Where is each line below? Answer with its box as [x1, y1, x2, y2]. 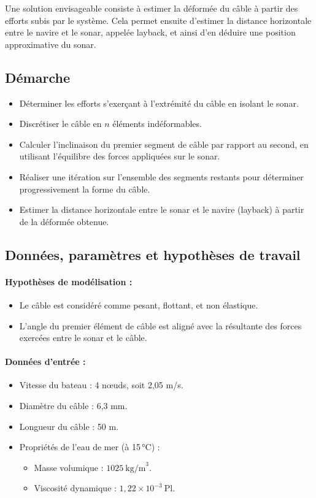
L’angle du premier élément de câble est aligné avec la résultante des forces [19, 319, 302, 332]
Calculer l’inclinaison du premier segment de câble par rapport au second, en [19, 137, 309, 150]
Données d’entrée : [5, 355, 86, 368]
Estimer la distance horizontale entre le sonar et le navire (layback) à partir [19, 203, 304, 216]
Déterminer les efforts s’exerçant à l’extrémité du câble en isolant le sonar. [19, 96, 299, 109]
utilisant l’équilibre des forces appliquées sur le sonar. [19, 150, 220, 163]
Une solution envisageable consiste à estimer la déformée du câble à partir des [5, 2, 298, 14]
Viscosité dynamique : [34, 481, 117, 494]
